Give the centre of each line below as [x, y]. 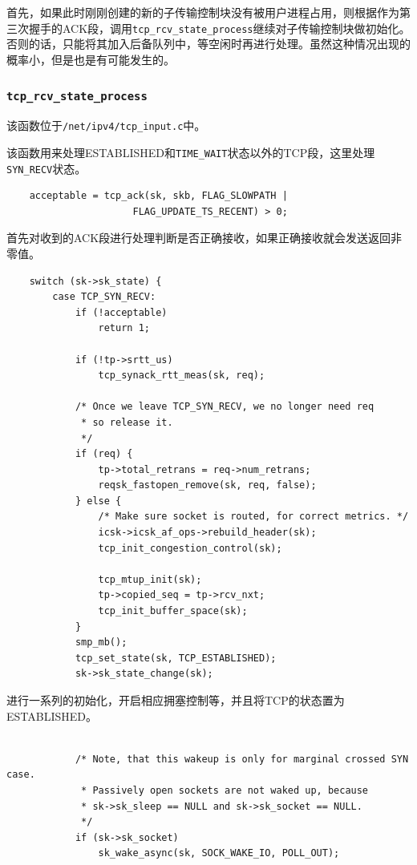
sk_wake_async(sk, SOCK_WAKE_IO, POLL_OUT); [219, 853]
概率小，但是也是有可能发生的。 [91, 59]
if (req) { [104, 454]
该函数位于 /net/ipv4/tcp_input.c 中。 [106, 125]
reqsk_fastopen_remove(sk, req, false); [207, 485]
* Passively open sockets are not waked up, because [225, 790]
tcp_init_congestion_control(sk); [190, 548]
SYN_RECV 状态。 [47, 168]
